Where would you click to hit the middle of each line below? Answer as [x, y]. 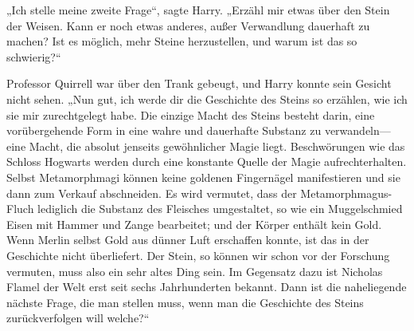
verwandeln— [357, 130]
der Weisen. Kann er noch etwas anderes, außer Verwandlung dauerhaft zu [188, 25]
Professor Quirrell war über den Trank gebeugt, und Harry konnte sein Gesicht [199, 83]
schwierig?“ [34, 56]
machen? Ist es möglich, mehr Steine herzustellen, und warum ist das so [182, 41]
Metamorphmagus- [346, 193]
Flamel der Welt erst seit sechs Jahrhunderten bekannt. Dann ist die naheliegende [207, 287]
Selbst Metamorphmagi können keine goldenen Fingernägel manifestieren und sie [203, 177]
